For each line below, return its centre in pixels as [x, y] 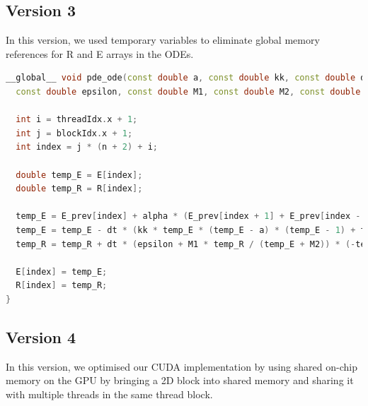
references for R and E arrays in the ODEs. [100, 53]
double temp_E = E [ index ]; [79, 175]
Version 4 [41, 336]
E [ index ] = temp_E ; [62, 271]
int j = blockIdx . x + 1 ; [74, 133]
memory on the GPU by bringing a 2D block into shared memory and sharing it [180, 380]
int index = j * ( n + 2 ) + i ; [87, 147]
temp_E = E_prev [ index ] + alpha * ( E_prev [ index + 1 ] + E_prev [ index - [188, 216]
